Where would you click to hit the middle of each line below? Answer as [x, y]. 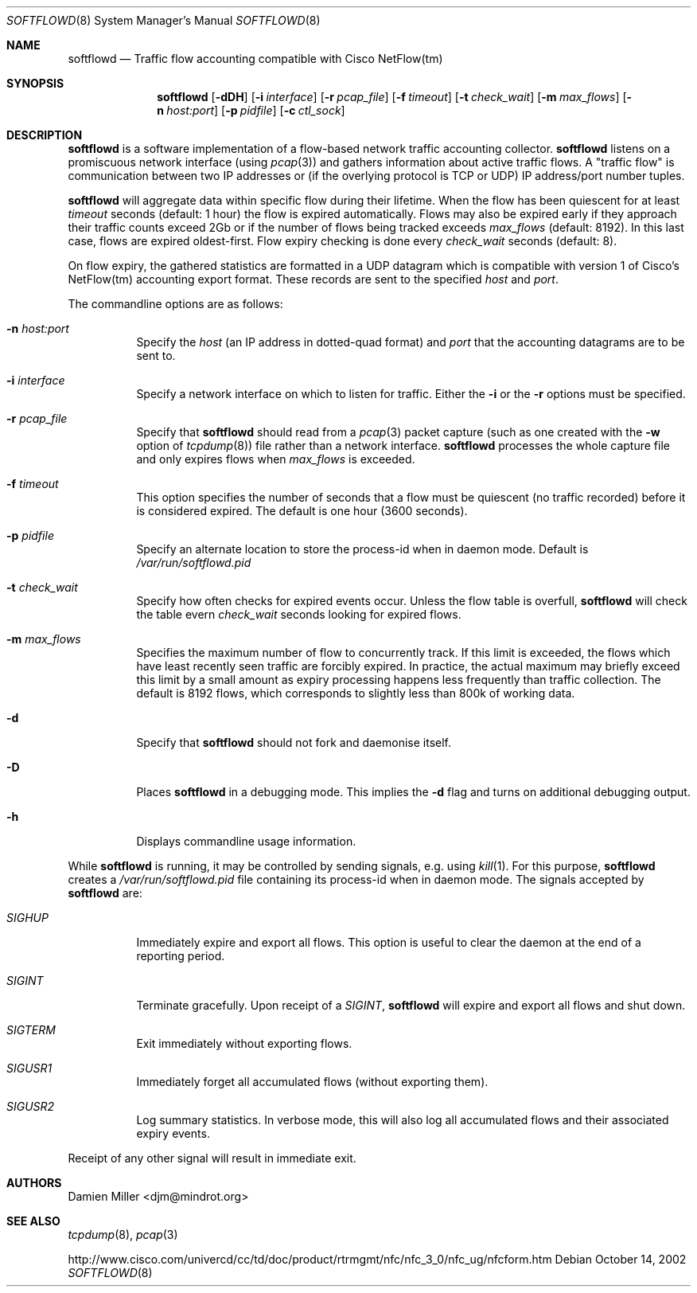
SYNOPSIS [35, 83]
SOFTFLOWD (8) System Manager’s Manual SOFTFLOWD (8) [164, 20]
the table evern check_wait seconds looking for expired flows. [299, 614]
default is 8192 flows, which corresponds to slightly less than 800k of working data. [356, 693]
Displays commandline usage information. [246, 841]
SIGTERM [31, 1030]
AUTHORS [34, 1183]
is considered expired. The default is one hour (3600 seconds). [302, 511]
